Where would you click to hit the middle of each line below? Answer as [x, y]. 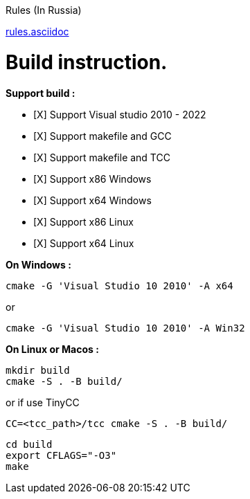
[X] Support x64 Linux [84, 243]
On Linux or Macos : [52, 349]
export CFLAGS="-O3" [61, 455]
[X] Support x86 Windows [92, 179]
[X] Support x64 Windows [92, 200]
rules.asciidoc [37, 31]
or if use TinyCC [43, 402]
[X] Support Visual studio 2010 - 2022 [120, 114]
